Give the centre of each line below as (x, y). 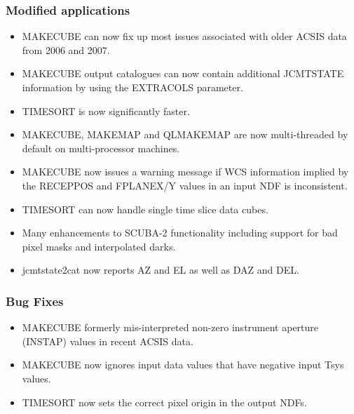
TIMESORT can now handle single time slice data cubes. (145, 209)
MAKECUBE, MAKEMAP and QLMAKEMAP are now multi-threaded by (185, 134)
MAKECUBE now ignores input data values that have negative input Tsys (183, 365)
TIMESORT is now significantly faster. (106, 111)
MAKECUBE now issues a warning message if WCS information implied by (185, 172)
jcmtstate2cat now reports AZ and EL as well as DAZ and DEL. (161, 270)
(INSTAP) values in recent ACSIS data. (108, 341)
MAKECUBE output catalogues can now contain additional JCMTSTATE (183, 73)
